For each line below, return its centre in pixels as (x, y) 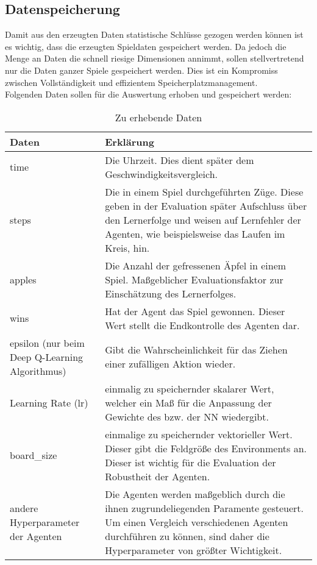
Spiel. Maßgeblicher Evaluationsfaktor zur (194, 279)
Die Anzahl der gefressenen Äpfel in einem (196, 265)
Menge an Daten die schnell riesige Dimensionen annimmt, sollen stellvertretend (155, 58)
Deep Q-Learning (47, 357)
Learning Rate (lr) (49, 402)
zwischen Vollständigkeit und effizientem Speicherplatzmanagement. (131, 82)
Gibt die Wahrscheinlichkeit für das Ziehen (196, 350)
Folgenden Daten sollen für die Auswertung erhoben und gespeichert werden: (148, 94)
